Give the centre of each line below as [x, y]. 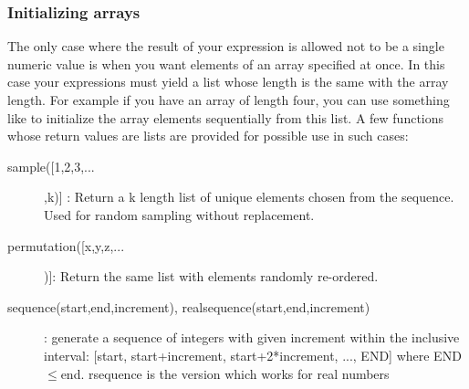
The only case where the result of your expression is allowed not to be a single [226, 46]
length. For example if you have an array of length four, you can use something [229, 100]
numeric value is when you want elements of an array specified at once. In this [226, 63]
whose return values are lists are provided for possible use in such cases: [208, 136]
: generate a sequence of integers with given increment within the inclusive [252, 337]
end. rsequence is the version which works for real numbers [225, 373]
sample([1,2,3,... [51, 166]
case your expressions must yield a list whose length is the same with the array [228, 82]
